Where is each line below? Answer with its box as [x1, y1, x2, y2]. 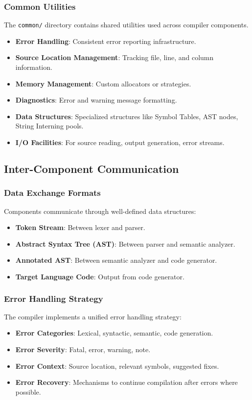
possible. [15, 386, 41, 397]
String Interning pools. [15, 121, 84, 131]
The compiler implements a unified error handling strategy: [4, 311, 182, 321]
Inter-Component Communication [4, 161, 179, 176]
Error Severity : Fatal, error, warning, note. [15, 344, 151, 354]
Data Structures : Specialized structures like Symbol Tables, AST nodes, [15, 111, 238, 121]
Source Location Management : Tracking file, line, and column [15, 52, 214, 63]
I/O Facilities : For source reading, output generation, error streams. [15, 137, 225, 147]
